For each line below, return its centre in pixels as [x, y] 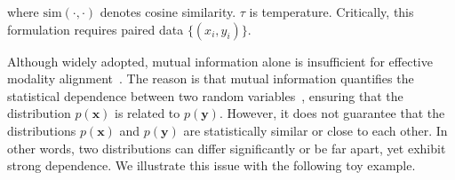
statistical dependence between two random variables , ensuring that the [205, 95]
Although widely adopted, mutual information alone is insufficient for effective [220, 61]
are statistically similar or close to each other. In [315, 130]
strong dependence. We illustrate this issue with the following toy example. [212, 165]
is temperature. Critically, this [331, 12]
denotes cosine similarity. [168, 12]
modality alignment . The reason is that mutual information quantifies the [211, 78]
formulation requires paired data [96, 29]
